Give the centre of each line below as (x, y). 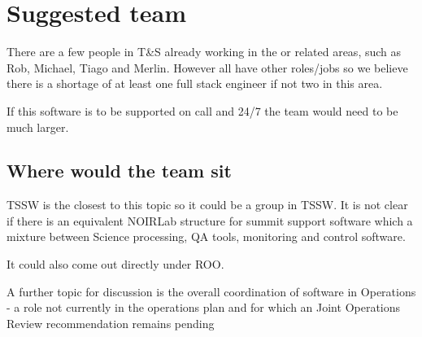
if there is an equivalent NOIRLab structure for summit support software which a (210, 220)
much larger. (38, 127)
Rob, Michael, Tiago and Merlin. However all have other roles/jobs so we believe (207, 67)
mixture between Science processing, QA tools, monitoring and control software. (206, 236)
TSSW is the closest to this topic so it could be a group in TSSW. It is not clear (207, 205)
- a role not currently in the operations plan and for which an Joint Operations (204, 307)
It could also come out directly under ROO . (115, 264)
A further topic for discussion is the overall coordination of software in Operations (211, 291)
